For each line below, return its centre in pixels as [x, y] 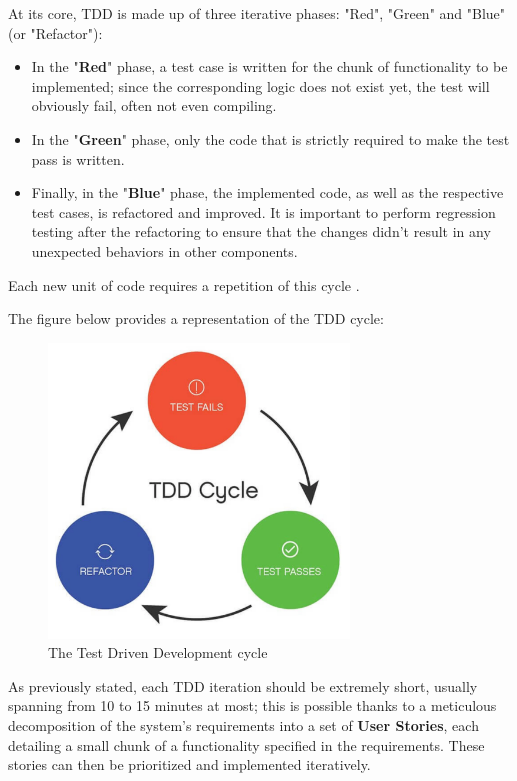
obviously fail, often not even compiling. [154, 105]
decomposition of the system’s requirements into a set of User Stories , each [243, 724]
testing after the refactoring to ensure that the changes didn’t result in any [261, 231]
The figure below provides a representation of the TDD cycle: [196, 318]
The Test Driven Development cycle [158, 652]
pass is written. [78, 158]
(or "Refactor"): [55, 32]
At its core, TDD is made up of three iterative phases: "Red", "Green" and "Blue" [257, 13]
